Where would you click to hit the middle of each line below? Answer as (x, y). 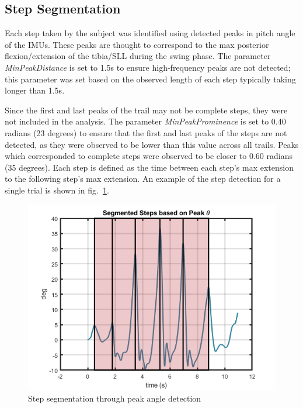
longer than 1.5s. (35, 90)
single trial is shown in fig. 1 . (57, 190)
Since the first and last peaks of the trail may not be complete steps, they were (146, 110)
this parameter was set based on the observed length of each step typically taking (150, 79)
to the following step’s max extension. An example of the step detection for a (143, 179)
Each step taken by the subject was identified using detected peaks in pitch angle (150, 33)
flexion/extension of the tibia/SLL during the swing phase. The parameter (138, 56)
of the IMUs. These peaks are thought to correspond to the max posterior (137, 44)
